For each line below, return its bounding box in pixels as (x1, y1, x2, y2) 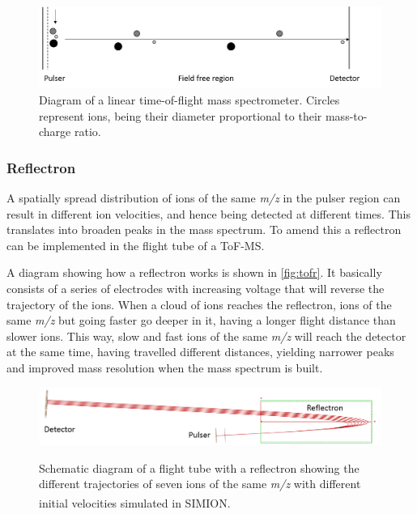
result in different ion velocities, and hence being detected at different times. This (6, 205, 411, 222)
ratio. (74, 123, 101, 140)
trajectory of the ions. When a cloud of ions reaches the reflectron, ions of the (6, 295, 392, 312)
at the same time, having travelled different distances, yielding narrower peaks (6, 343, 394, 360)
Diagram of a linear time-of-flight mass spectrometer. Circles (39, 91, 340, 108)
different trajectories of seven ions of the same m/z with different (39, 475, 361, 492)
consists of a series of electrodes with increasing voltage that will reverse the (6, 280, 385, 296)
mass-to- (325, 107, 368, 124)
